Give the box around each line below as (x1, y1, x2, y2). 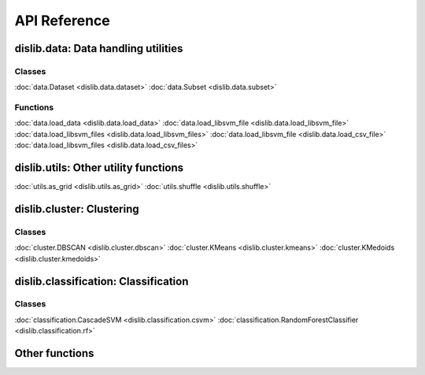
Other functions (14, 347, 94, 360)
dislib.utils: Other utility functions (14, 162, 184, 175)
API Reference (14, 12, 110, 29)
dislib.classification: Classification (14, 274, 189, 288)
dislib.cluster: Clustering (14, 202, 139, 216)
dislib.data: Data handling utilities (14, 42, 183, 55)
